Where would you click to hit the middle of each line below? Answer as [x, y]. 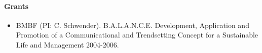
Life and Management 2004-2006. [67, 44]
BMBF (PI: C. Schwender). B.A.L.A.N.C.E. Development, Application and [133, 25]
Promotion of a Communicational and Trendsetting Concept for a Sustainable [137, 35]
